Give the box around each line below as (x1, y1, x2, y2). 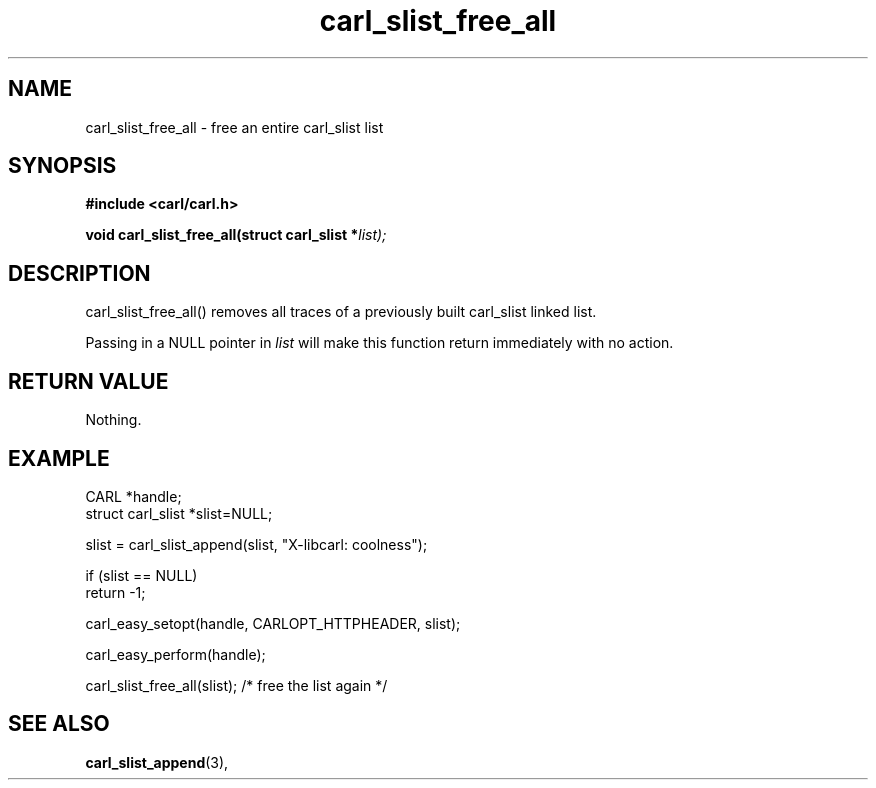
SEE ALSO (8, 711, 110, 737)
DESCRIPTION (8, 260, 151, 286)
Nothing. (85, 411, 142, 429)
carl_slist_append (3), (85, 753, 229, 771)
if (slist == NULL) (85, 566, 198, 584)
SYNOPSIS (8, 153, 117, 179)
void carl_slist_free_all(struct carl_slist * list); (85, 226, 387, 244)
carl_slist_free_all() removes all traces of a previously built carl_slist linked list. (85, 303, 597, 321)
